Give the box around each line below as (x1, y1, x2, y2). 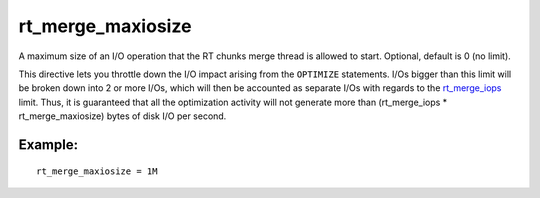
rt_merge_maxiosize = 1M (36, 165, 158, 177)
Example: (18, 136, 79, 153)
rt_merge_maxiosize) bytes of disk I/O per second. (18, 110, 227, 122)
